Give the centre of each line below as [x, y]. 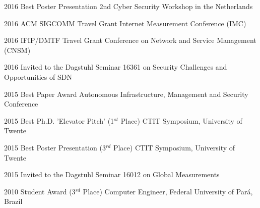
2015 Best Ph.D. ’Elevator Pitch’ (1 [59, 120]
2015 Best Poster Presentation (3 [55, 147]
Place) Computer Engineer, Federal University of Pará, [168, 191]
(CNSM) [17, 50]
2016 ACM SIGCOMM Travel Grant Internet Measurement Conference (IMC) [125, 23]
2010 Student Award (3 [40, 191]
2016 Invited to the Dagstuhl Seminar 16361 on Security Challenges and [116, 67]
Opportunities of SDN [38, 76]
